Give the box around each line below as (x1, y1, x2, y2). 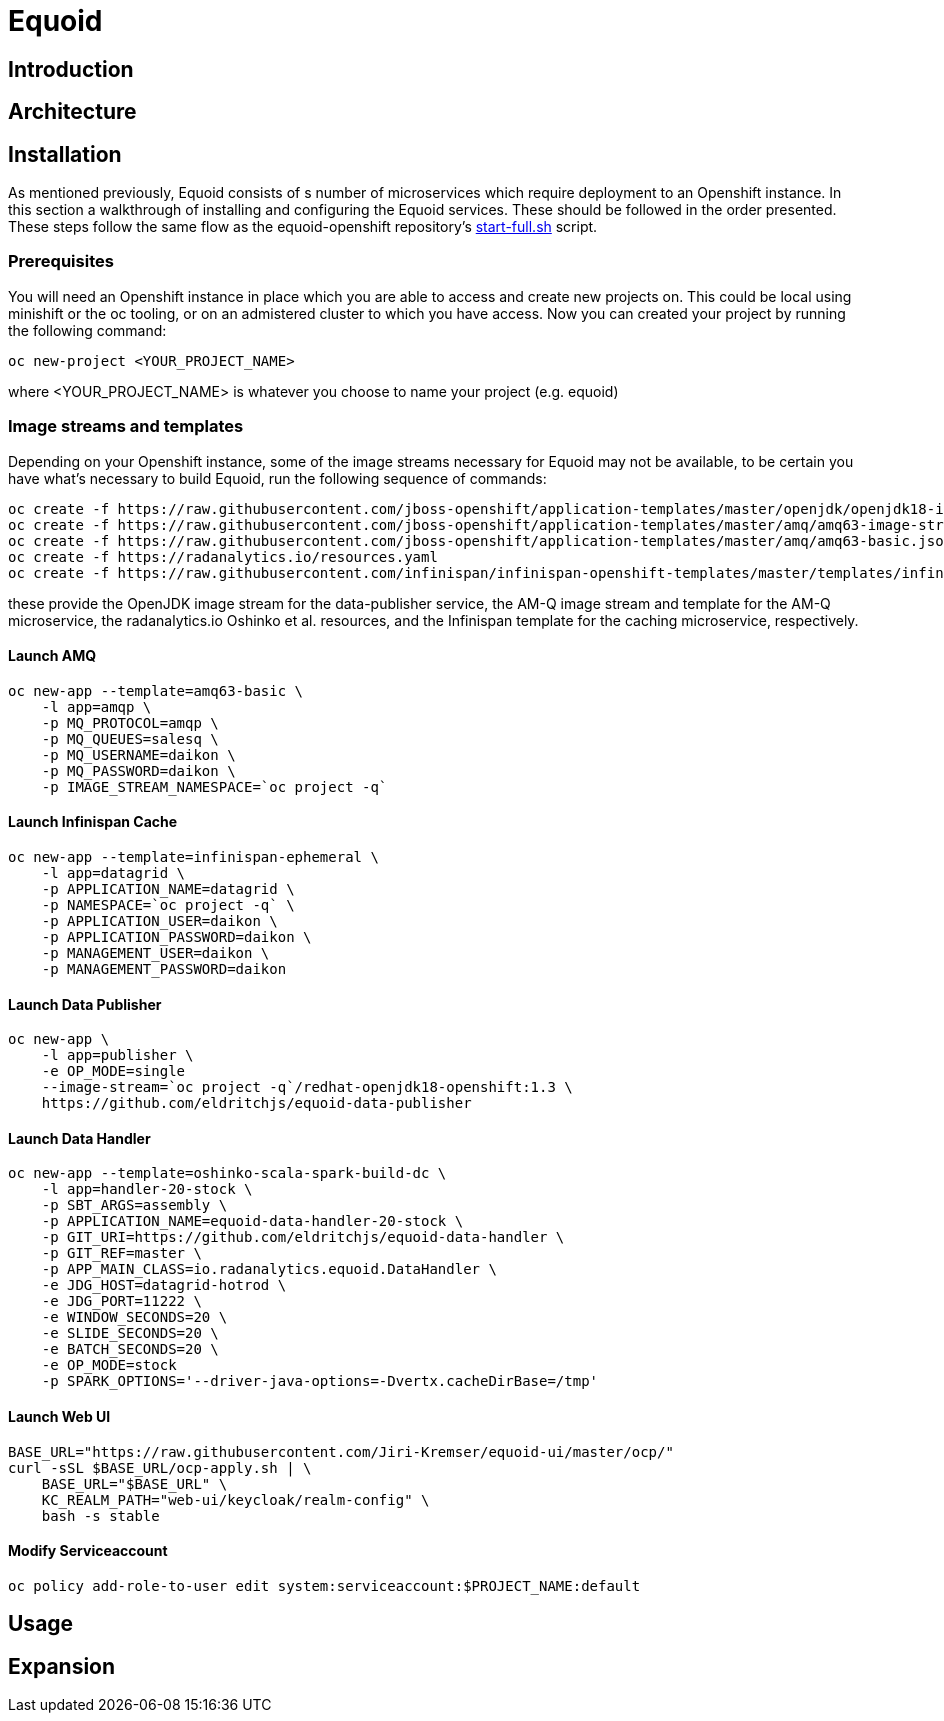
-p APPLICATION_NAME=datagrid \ (41, 880, 295, 897)
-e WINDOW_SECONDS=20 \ (41, 1309, 228, 1326)
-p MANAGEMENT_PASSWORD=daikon (41, 960, 287, 977)
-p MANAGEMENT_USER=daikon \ (41, 944, 270, 961)
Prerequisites (8, 251, 114, 272)
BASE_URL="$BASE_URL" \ (41, 1475, 228, 1492)
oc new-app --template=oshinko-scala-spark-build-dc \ (8, 1165, 447, 1182)
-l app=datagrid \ (41, 864, 186, 881)
